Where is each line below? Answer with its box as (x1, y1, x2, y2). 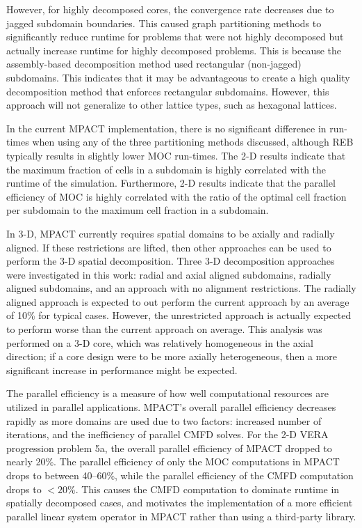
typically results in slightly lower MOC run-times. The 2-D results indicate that (6, 148, 346, 162)
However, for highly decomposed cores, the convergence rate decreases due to (6, 2, 334, 16)
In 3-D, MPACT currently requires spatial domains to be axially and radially (6, 226, 335, 240)
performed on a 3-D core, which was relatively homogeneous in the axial (6, 335, 313, 350)
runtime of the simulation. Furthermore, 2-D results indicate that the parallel (6, 176, 336, 190)
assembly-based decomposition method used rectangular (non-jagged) (6, 56, 302, 71)
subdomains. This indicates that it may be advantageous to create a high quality (6, 70, 350, 84)
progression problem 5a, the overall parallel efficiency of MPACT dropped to (6, 440, 332, 455)
